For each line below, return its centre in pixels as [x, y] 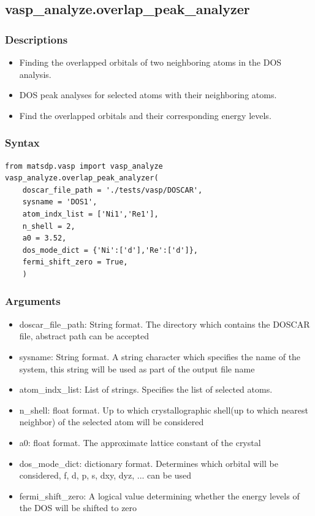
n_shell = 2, [49, 226]
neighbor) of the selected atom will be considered [112, 422]
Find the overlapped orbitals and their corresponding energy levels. [145, 115]
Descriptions [36, 39]
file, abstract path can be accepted [84, 336]
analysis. [35, 74]
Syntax [22, 143]
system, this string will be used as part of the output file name [137, 368]
